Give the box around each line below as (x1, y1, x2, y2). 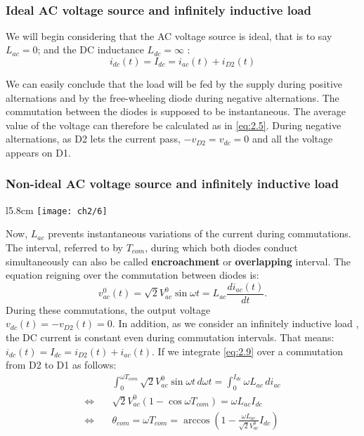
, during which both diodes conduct (145, 240, 298, 255)
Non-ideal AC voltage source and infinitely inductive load (6, 175, 339, 192)
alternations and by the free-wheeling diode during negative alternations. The (6, 90, 339, 105)
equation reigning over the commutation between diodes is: (6, 267, 259, 282)
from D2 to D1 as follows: (6, 357, 117, 372)
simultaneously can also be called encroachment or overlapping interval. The (6, 253, 351, 268)
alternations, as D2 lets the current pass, (6, 131, 181, 146)
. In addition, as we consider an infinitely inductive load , (112, 316, 359, 331)
